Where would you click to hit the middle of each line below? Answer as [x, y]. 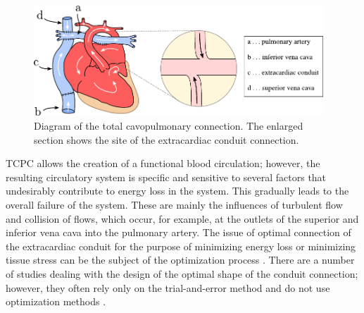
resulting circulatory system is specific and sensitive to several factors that [166, 177]
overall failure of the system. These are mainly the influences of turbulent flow [174, 205]
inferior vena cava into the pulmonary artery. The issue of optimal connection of [178, 232]
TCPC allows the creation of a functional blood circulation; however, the [163, 163]
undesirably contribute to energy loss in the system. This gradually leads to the [177, 191]
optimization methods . [56, 301]
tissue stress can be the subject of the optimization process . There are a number [180, 260]
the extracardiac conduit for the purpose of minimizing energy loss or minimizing [181, 246]
